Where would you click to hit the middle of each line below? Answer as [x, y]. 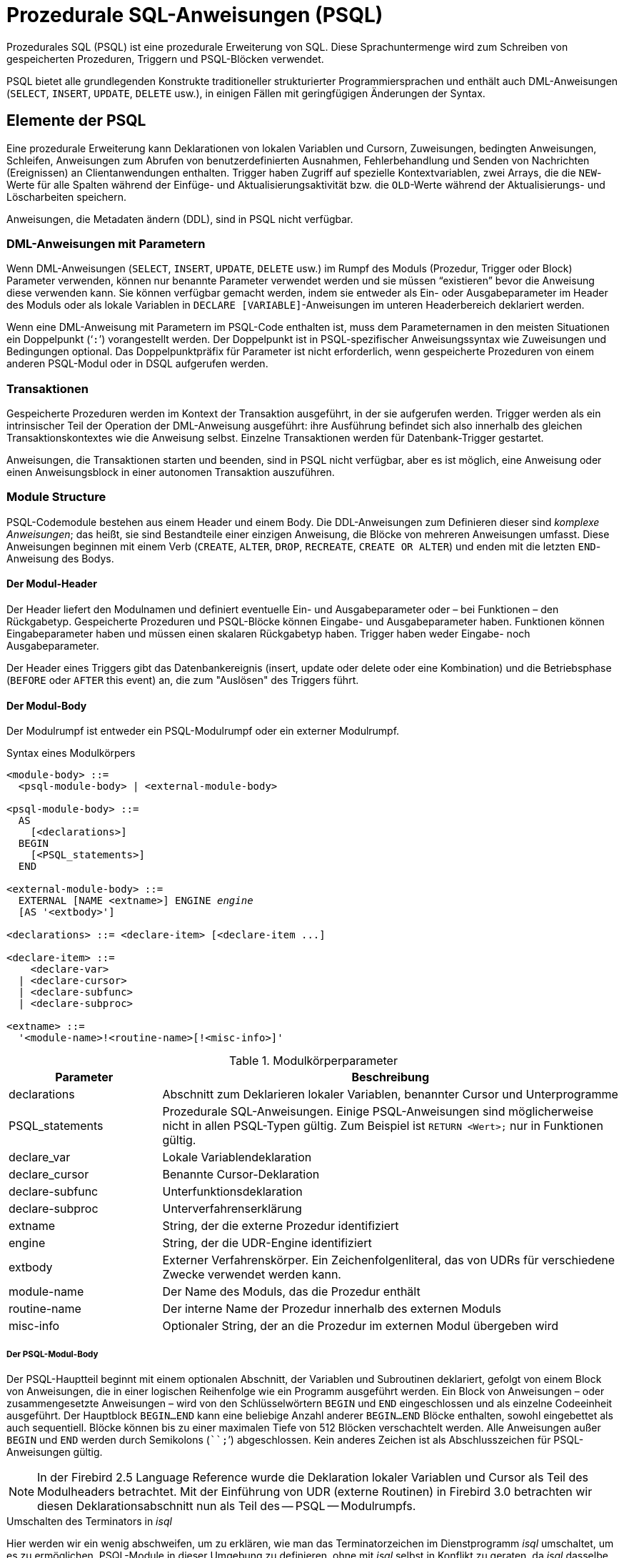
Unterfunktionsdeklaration [232, 1192]
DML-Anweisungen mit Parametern [106, 243]
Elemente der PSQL [76, 121]
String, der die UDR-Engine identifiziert [267, 1243]
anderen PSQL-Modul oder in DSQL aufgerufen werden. [137, 364]
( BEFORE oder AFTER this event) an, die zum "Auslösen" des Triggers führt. [183, 680]
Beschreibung [391, 1077]
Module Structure [56, 497]
